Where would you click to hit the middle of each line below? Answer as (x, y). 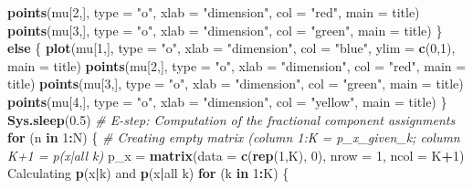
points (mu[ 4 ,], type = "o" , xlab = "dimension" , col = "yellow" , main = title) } (227, 101)
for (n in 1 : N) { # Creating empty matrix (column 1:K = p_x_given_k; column (234, 137)
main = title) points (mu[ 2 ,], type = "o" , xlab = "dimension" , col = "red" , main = (237, 65)
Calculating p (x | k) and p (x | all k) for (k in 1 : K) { (148, 173)
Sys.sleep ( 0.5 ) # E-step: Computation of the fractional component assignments (231, 119)
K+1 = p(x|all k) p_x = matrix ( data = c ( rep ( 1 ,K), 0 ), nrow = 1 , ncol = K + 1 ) (236, 155)
